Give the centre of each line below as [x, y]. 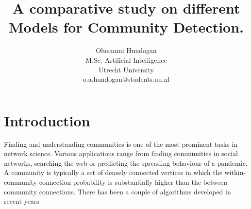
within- [235, 172]
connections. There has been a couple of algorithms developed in [135, 191]
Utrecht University [126, 69]
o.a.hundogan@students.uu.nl [126, 79]
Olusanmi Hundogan [126, 50]
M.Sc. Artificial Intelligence [126, 60]
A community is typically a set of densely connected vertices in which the [113, 172]
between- [216, 182]
